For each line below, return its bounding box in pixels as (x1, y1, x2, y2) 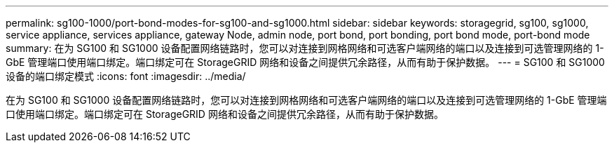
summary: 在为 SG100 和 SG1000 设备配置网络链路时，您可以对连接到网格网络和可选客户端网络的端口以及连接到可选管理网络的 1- (6, 42, 604, 54)
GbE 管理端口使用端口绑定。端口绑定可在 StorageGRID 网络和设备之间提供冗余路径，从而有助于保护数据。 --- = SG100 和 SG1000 (6, 56, 605, 68)
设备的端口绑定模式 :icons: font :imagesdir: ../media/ (6, 70, 246, 82)
